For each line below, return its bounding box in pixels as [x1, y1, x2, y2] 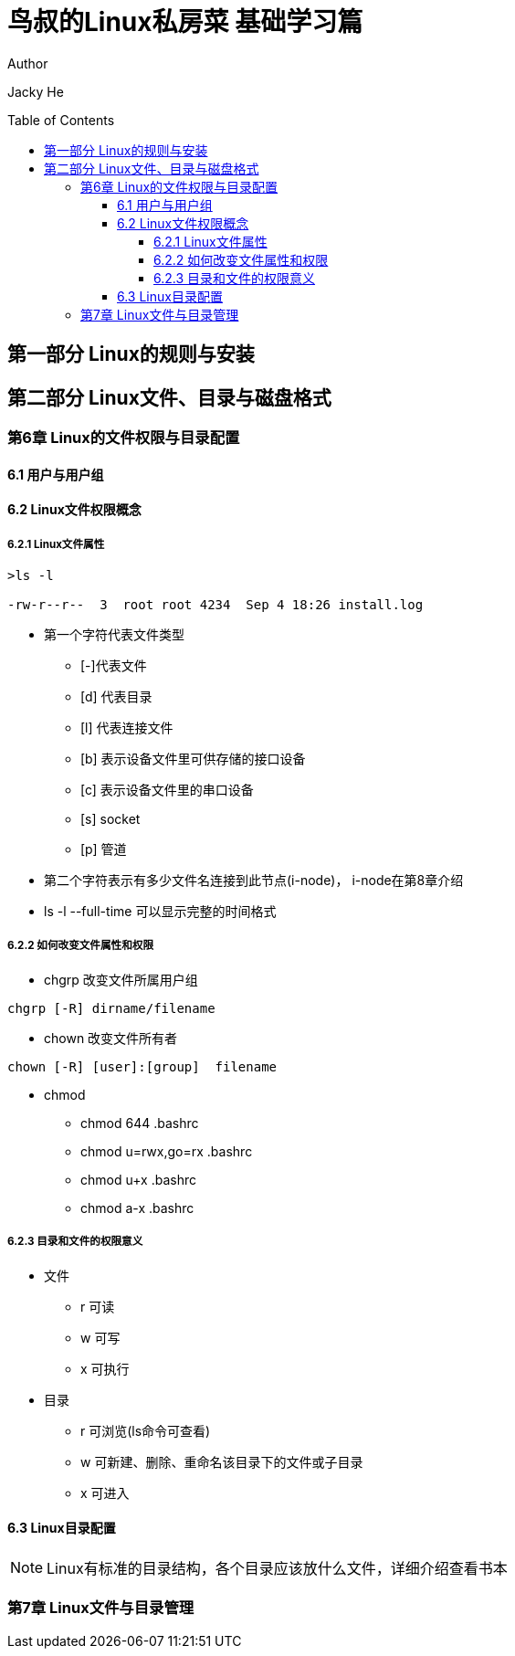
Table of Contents [7, 111, 115, 128]
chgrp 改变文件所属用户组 [44, 971, 198, 987]
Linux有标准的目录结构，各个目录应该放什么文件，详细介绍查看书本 [47, 1558, 508, 1577]
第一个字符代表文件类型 [44, 627, 184, 643]
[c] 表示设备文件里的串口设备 [80, 782, 254, 798]
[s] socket [80, 811, 141, 828]
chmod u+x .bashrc [80, 1171, 197, 1187]
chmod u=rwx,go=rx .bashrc [80, 1143, 253, 1159]
